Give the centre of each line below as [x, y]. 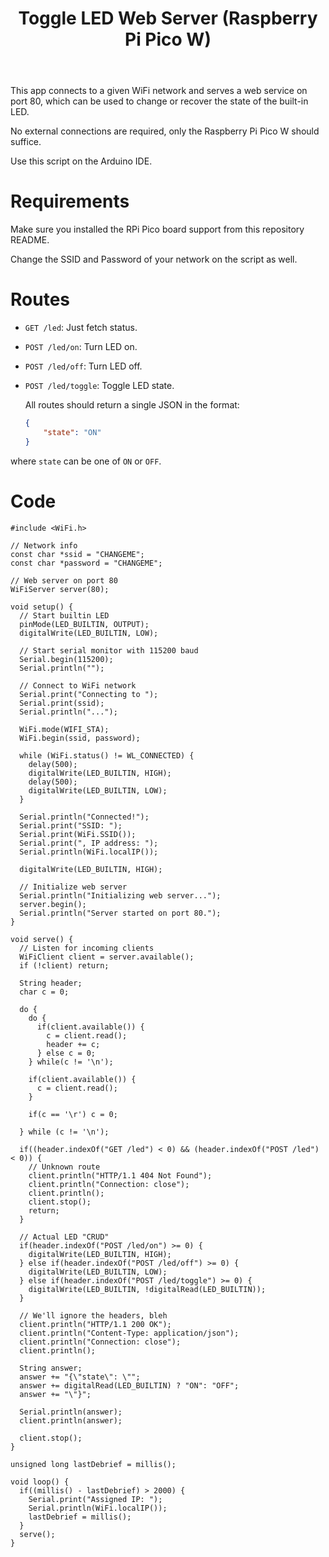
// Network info [44, 545]
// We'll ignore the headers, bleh [93, 1315]
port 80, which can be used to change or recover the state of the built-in [159, 101]
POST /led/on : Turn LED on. [81, 347]
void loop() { [40, 1482]
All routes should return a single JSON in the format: [132, 405]
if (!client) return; [64, 965]
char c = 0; [44, 992]
